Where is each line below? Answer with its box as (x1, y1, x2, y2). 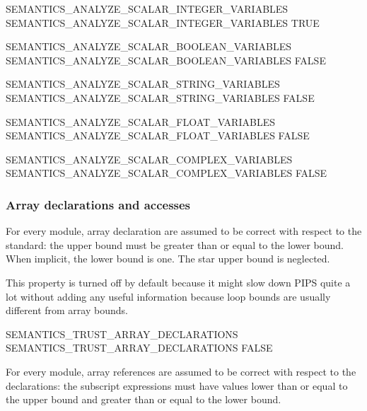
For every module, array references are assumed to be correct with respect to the (6, 364, 356, 378)
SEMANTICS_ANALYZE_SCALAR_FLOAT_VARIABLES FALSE (6, 128, 310, 143)
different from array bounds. (6, 303, 128, 318)
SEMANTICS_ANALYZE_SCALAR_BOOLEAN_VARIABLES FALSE (6, 52, 326, 67)
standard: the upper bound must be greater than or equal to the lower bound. (6, 237, 344, 252)
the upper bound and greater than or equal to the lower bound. (6, 392, 281, 407)
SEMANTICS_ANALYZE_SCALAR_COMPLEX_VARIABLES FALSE (6, 166, 327, 180)
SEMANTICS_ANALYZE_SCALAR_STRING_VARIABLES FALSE (6, 90, 315, 105)
